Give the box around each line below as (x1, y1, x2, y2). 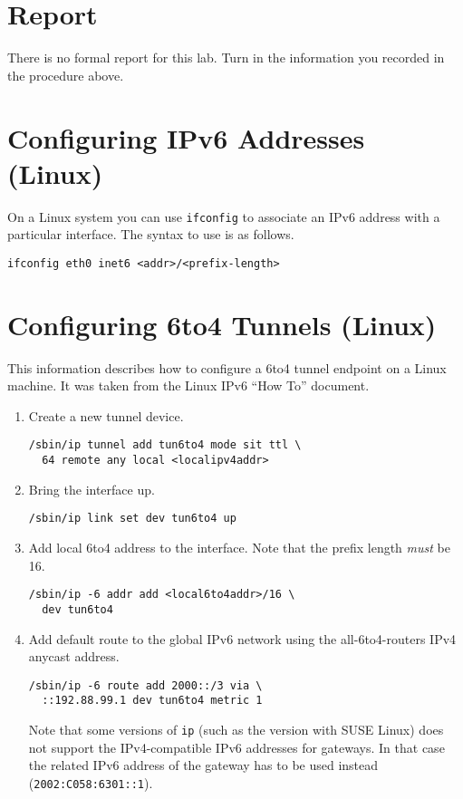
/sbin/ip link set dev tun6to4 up (28, 512, 236, 525)
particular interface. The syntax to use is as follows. (7, 225, 294, 244)
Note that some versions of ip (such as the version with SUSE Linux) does (28, 720, 444, 738)
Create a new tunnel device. (28, 406, 184, 425)
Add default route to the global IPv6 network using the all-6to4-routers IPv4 (28, 629, 457, 648)
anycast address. (28, 647, 120, 666)
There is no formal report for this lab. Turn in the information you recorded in (7, 48, 445, 67)
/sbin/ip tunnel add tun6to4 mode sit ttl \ (28, 438, 302, 452)
